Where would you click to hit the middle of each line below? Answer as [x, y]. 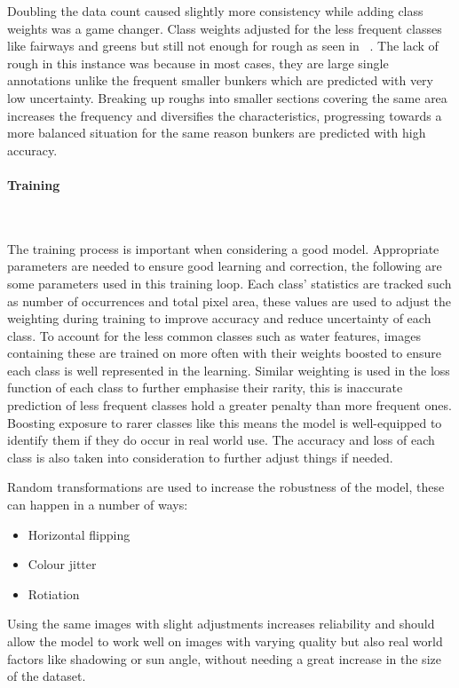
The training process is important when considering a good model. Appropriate [223, 248]
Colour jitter [62, 564]
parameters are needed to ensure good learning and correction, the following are [225, 266]
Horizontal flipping [79, 534]
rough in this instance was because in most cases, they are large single [198, 63]
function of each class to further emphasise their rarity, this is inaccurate [205, 387]
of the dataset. [47, 676]
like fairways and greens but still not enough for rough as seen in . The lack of [223, 46]
